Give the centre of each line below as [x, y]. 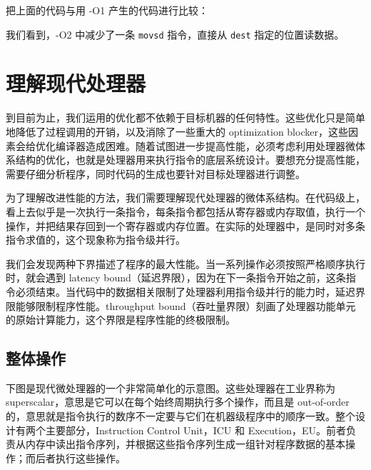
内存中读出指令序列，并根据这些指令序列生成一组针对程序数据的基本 [185, 444]
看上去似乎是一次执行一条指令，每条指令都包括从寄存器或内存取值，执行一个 [185, 211]
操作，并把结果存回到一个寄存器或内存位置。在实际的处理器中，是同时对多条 [185, 225]
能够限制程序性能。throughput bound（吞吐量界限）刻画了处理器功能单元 [185, 305]
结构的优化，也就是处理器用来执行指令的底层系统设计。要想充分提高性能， [190, 160]
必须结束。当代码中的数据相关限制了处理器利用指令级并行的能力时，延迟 [185, 291]
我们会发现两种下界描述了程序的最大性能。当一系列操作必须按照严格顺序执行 [185, 263]
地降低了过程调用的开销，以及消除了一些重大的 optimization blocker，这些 [177, 131]
